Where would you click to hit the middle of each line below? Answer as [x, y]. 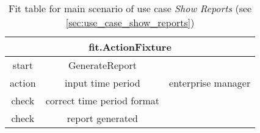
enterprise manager [210, 83]
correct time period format [103, 100]
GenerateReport [102, 65]
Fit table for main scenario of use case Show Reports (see [130, 8]
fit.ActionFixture [130, 47]
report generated [102, 118]
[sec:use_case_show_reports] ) [130, 22]
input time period [103, 83]
